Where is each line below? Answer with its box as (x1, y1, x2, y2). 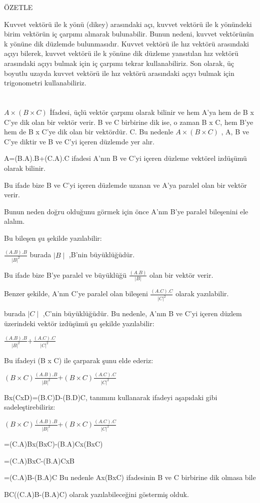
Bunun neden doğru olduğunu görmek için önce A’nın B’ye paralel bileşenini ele (4, 206, 248, 216)
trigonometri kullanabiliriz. (4, 77, 86, 88)
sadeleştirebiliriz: (4, 402, 55, 412)
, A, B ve (221, 126, 249, 137)
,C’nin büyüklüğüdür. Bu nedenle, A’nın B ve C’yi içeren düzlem (42, 308, 242, 319)
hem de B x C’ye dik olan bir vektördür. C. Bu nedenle (4, 126, 173, 137)
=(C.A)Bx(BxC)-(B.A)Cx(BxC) (4, 439, 103, 449)
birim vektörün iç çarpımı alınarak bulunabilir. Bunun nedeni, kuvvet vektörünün (4, 28, 254, 39)
